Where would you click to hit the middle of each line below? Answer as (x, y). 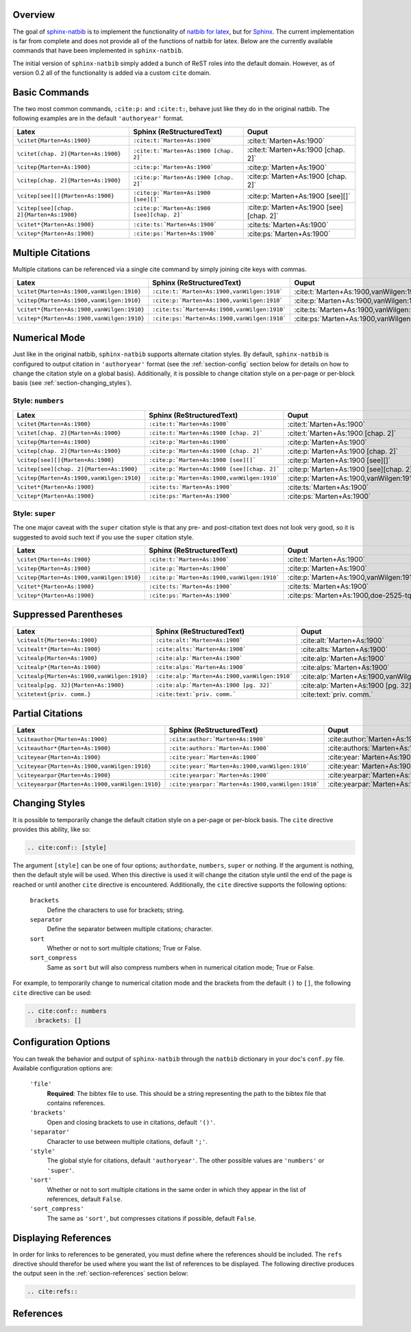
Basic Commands (51, 92)
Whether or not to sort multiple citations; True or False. (124, 948)
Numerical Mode (49, 338)
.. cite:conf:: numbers (67, 1011)
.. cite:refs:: (52, 1292)
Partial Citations (48, 713)
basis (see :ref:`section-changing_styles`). (72, 383)
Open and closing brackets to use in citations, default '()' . (131, 1122)
